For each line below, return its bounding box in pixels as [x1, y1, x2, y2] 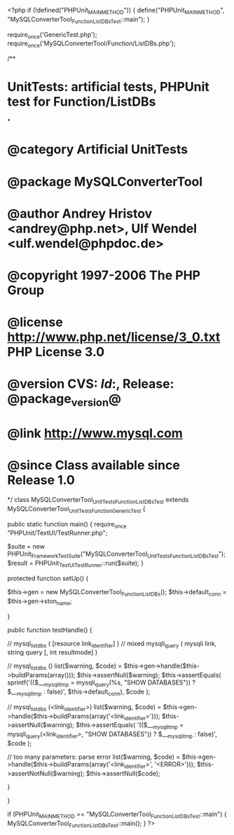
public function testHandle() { [7, 626, 92, 634]
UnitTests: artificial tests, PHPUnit [7, 79, 210, 95]
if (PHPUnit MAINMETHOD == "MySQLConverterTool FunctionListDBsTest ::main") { [7, 810, 227, 820]
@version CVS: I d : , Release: [7, 376, 174, 392]
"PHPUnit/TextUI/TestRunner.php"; [7, 528, 108, 538]
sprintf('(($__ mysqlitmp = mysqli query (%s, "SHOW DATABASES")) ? [7, 678, 196, 688]
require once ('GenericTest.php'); [7, 30, 97, 41]
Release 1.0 [7, 472, 75, 489]
